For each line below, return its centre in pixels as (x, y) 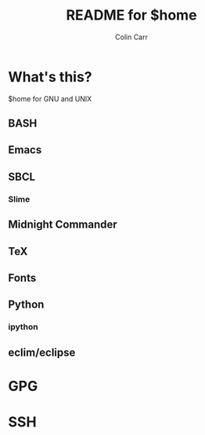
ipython (23, 327)
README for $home (131, 15)
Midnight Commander (63, 225)
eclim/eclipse (42, 352)
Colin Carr (131, 37)
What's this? (50, 77)
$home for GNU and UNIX (50, 99)
